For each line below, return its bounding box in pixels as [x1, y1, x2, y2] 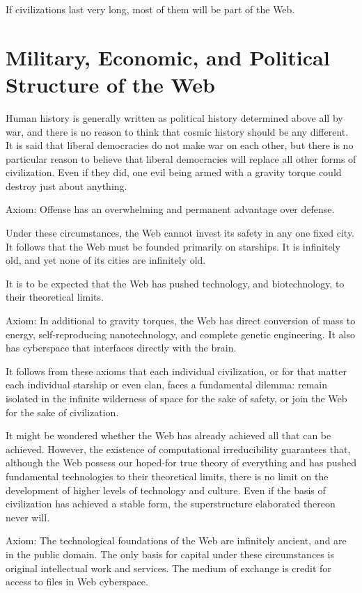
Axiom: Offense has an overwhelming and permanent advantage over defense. [6, 202, 335, 216]
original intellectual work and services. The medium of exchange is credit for [6, 560, 331, 575]
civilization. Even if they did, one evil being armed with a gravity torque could [6, 165, 342, 180]
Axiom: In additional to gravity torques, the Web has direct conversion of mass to [6, 313, 356, 328]
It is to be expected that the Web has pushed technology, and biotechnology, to [6, 276, 345, 290]
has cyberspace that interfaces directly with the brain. [6, 340, 237, 355]
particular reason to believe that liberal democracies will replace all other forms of [6, 151, 356, 166]
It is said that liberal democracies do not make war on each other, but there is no [6, 138, 354, 152]
